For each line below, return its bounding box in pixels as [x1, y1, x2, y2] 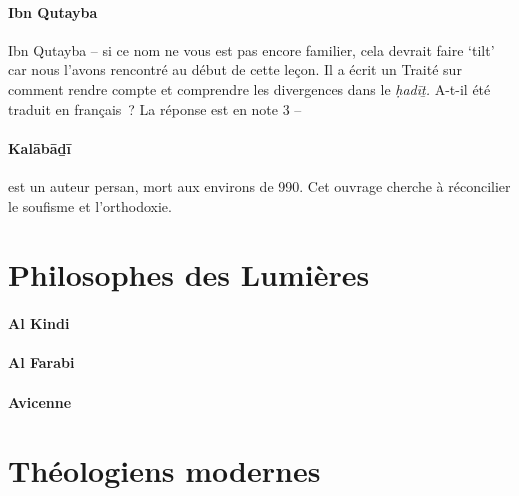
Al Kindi [8, 313, 70, 334]
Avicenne [8, 391, 72, 412]
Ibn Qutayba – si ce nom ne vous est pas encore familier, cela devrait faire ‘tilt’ [8, 39, 495, 60]
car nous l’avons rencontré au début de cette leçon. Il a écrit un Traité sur [8, 59, 462, 80]
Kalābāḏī [8, 137, 71, 158]
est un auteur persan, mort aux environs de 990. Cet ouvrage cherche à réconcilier [8, 175, 511, 196]
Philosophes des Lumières [8, 254, 370, 295]
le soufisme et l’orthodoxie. [8, 195, 172, 216]
